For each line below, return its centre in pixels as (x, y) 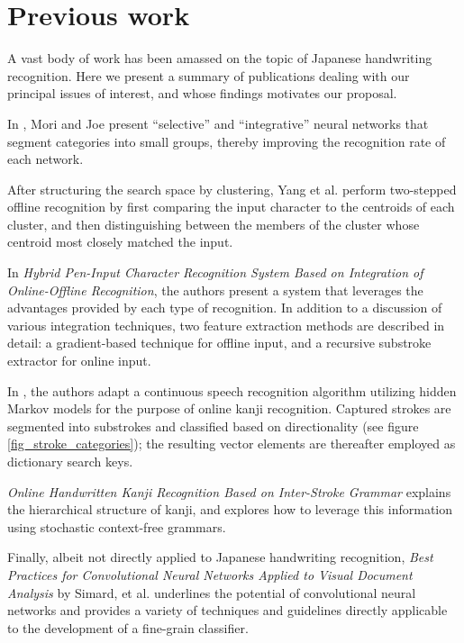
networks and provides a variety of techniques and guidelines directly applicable (227, 610)
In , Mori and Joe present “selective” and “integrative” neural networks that (218, 123)
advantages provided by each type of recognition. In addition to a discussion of (225, 308)
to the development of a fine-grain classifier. (128, 627)
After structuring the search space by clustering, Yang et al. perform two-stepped (232, 189)
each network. (45, 159)
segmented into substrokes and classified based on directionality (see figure (213, 426)
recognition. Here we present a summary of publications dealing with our (209, 75)
